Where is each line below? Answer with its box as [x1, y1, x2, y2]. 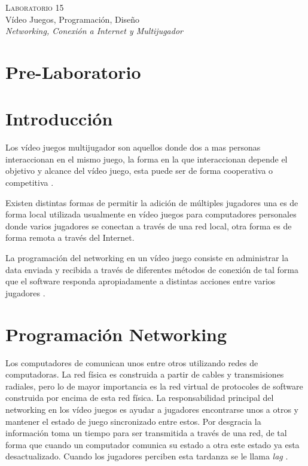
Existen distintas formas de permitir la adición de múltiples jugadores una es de [5, 196, 298, 209]
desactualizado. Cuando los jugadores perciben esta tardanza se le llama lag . [5, 450, 288, 462]
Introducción [5, 106, 113, 131]
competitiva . [5, 176, 54, 189]
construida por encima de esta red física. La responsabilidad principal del [5, 391, 274, 404]
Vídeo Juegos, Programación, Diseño [5, 13, 140, 25]
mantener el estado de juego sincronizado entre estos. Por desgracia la [5, 415, 261, 427]
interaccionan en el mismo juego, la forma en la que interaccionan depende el [5, 152, 288, 165]
